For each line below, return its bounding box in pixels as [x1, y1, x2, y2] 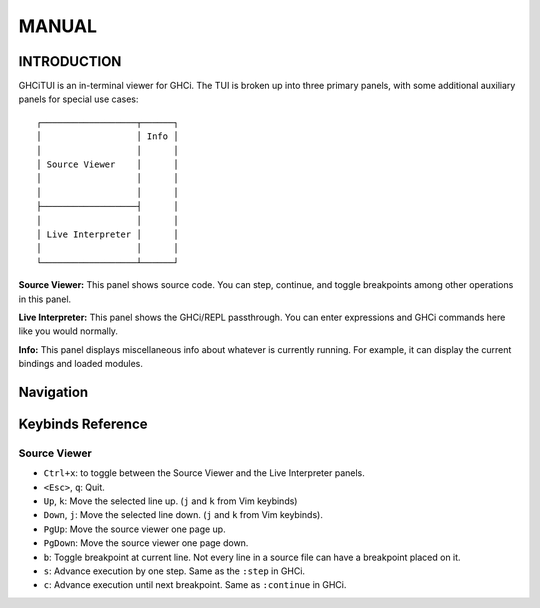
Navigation [18, 383, 89, 400]
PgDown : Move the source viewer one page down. [43, 537, 249, 549]
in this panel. [18, 293, 72, 305]
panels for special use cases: [18, 93, 139, 105]
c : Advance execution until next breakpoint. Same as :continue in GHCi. [43, 579, 347, 591]
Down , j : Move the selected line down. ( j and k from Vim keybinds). [43, 509, 324, 521]
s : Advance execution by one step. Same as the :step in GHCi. [43, 565, 305, 577]
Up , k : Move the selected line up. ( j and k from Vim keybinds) [43, 495, 298, 507]
